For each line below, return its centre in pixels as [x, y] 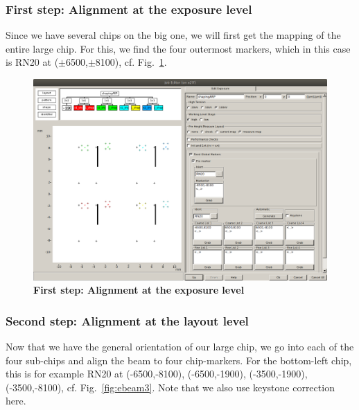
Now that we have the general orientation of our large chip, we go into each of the [180, 347]
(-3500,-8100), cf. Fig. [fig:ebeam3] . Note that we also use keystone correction [170, 387]
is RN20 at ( [32, 62]
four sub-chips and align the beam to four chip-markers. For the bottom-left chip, [179, 360]
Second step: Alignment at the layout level [127, 320]
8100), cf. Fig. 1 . [131, 62]
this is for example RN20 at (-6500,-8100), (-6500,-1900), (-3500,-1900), [157, 374]
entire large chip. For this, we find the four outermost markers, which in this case [178, 48]
